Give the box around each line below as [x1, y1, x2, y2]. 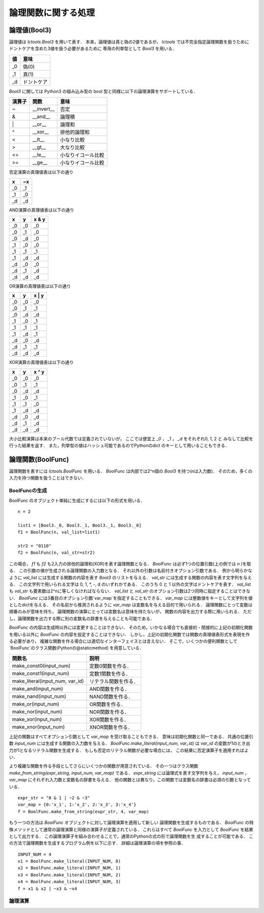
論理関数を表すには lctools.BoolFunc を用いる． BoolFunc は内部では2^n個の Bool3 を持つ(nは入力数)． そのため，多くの [9, 468, 253, 474]
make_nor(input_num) [12, 708, 63, 715]
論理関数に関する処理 [9, 7, 95, 18]
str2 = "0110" [18, 543, 51, 548]
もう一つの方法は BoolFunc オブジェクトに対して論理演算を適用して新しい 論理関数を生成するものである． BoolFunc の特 [9, 820, 254, 825]
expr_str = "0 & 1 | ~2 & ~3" [18, 795, 90, 800]
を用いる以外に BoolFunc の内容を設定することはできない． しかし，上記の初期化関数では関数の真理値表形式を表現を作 [9, 631, 250, 637]
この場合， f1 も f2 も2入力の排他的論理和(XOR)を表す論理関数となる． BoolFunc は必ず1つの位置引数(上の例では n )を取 [9, 561, 251, 567]
